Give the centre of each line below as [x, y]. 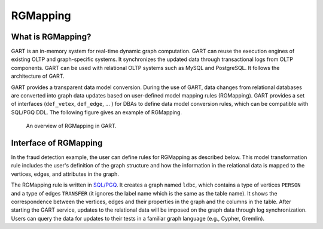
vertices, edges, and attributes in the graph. [65, 174]
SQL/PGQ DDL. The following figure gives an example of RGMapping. [97, 112]
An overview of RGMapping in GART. [71, 126]
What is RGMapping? [51, 37]
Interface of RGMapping [57, 143]
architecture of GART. [38, 76]
